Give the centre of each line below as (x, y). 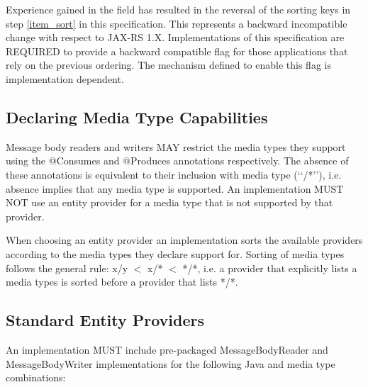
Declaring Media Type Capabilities (137, 117)
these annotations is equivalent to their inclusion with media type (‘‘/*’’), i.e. (174, 174)
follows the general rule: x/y (67, 268)
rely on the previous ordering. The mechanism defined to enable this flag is (168, 65)
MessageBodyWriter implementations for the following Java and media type (171, 363)
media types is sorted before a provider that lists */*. (122, 282)
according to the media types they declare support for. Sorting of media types (175, 253)
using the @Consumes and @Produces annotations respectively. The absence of (177, 161)
